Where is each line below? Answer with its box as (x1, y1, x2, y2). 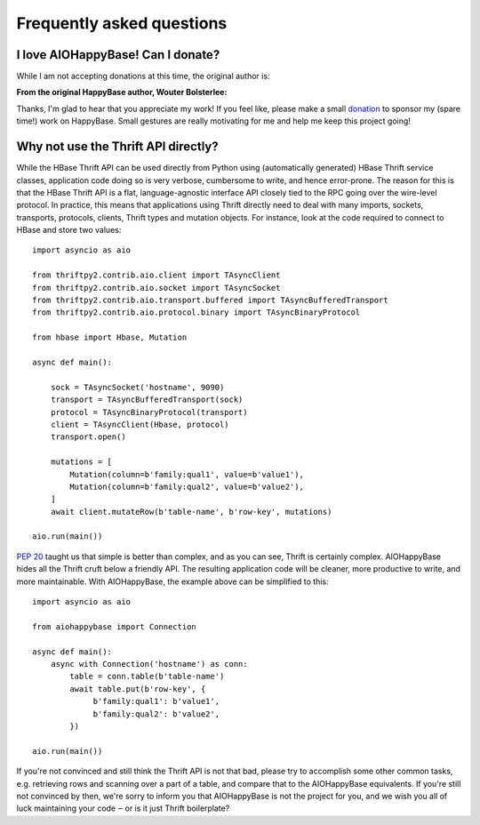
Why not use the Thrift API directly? (16, 139, 219, 155)
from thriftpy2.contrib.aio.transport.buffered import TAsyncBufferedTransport (32, 295, 388, 306)
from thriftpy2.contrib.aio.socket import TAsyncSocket (32, 283, 281, 292)
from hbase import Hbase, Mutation (32, 332, 188, 342)
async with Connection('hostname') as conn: (50, 659, 248, 669)
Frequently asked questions (16, 13, 228, 33)
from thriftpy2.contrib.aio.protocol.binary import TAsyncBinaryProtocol (32, 308, 361, 317)
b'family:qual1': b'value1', (92, 696, 220, 707)
